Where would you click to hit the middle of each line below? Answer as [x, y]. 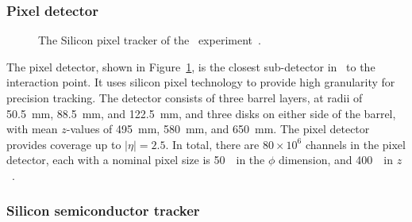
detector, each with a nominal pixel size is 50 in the [136, 160]
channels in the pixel [355, 144]
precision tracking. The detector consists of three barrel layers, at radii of [185, 98]
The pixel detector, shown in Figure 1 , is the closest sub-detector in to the [191, 66]
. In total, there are [212, 144]
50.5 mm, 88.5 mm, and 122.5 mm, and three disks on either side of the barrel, [201, 113]
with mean [32, 129]
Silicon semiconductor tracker [103, 211]
